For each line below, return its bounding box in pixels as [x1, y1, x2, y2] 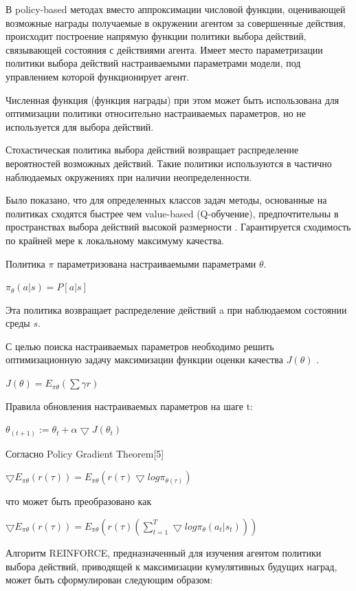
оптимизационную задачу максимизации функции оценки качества [5, 352, 284, 367]
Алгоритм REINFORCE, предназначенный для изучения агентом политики [5, 545, 322, 559]
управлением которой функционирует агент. [5, 69, 190, 83]
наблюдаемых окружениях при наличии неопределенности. [5, 169, 252, 184]
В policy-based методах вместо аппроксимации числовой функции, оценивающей [5, 2, 346, 16]
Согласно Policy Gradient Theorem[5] [5, 446, 164, 460]
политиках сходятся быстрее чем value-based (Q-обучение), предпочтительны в [5, 206, 339, 220]
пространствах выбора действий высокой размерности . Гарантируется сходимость [5, 219, 351, 234]
